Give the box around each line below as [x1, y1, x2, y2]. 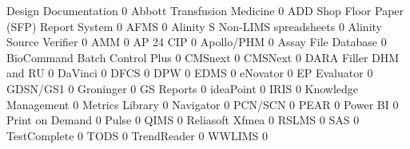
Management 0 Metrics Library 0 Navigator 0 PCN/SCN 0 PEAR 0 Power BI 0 [6, 96, 399, 112]
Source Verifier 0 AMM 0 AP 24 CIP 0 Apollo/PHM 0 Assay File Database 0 [6, 33, 387, 50]
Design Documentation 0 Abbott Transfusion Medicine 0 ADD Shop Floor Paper [6, 2, 404, 18]
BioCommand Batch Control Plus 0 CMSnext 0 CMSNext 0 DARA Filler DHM [6, 49, 400, 65]
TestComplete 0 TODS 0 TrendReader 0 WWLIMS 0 [6, 127, 268, 143]
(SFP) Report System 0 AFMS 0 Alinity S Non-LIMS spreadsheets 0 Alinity [6, 18, 382, 34]
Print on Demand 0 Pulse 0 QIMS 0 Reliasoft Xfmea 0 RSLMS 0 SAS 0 [6, 112, 360, 128]
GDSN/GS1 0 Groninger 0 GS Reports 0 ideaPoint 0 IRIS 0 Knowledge [6, 80, 359, 96]
